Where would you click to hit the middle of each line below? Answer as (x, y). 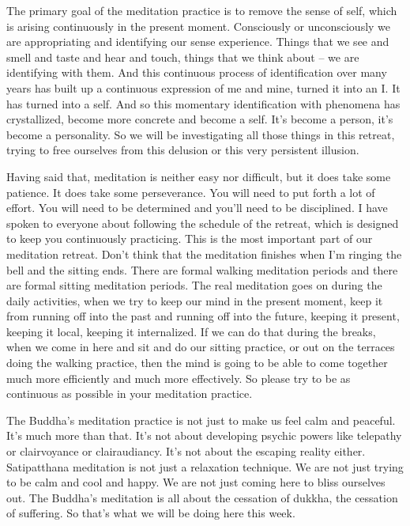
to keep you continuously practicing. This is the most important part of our (190, 238)
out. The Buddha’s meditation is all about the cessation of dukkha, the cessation (202, 497)
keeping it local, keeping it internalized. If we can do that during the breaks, (191, 331)
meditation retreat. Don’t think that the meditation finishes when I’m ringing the (204, 254)
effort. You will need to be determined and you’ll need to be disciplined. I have (197, 208)
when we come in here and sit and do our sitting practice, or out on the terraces (201, 347)
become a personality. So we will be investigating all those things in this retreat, (201, 134)
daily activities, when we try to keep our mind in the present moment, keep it (195, 300)
